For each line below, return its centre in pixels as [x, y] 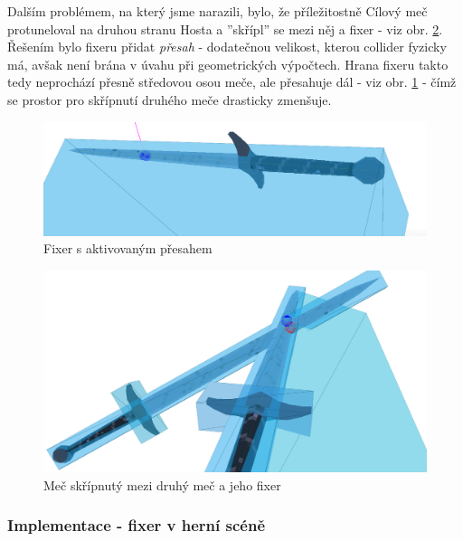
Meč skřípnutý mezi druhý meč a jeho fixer [162, 484]
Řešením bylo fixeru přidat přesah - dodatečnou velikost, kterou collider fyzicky [227, 47]
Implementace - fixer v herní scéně [137, 525]
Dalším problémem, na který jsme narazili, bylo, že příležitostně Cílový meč [217, 11]
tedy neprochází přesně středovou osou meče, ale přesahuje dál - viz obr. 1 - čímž [232, 82]
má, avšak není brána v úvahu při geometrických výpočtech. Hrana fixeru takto [228, 64]
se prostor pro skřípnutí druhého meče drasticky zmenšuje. [170, 99]
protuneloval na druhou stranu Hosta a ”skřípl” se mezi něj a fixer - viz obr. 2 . [225, 28]
